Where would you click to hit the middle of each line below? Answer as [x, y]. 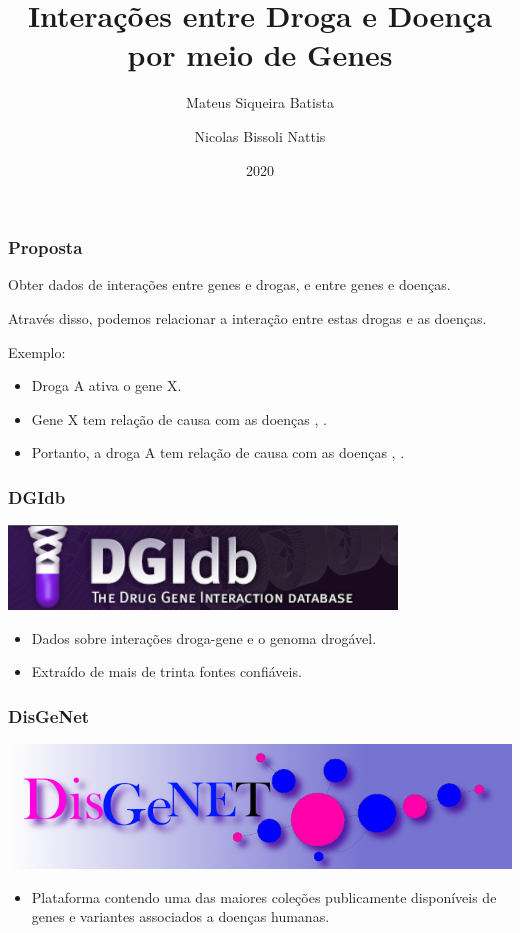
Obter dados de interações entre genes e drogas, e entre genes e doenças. [229, 284]
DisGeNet [49, 715]
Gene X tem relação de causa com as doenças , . [179, 418]
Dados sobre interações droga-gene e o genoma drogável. [204, 637]
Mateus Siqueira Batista [260, 102]
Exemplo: [37, 351]
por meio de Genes [260, 54]
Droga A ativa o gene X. [106, 385]
